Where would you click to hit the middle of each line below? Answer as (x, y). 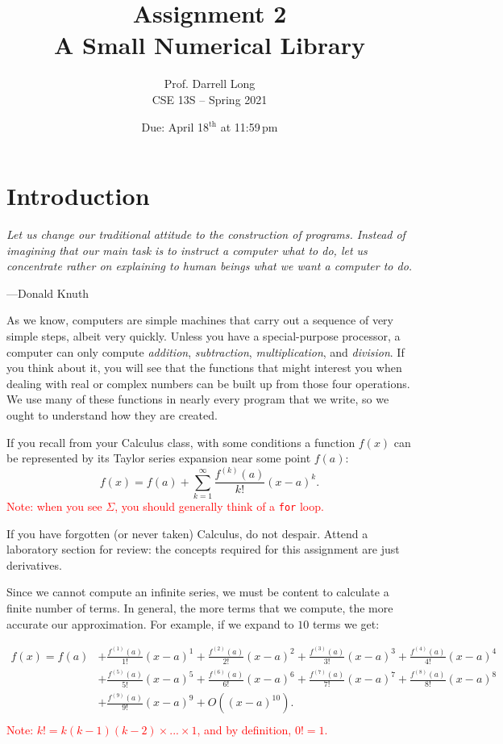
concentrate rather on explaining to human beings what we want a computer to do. (210, 266)
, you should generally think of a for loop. (219, 506)
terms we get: (346, 623)
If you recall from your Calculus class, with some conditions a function (181, 442)
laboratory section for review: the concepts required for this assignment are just (203, 549)
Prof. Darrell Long (210, 84)
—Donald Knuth (48, 293)
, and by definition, (244, 729)
